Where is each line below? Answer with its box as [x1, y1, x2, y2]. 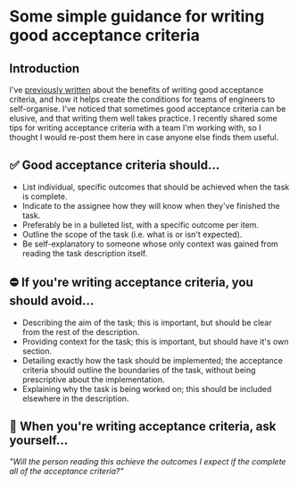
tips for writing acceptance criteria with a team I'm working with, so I [9, 122, 261, 133]
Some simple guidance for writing [9, 6, 265, 27]
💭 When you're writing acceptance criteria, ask [9, 419, 277, 434]
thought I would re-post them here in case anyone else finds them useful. [9, 132, 279, 142]
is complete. [21, 190, 68, 202]
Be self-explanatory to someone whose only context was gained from [21, 238, 278, 249]
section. [21, 346, 53, 356]
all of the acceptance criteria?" [9, 466, 124, 477]
